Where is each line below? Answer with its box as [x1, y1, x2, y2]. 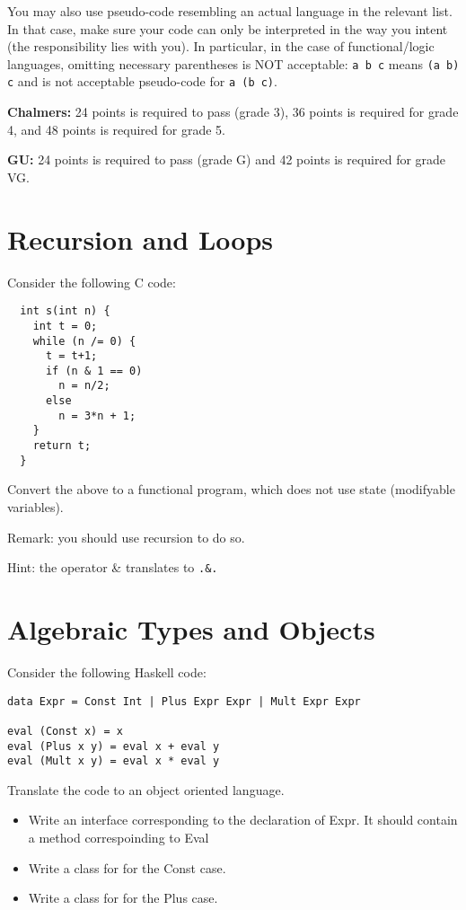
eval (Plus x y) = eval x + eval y [7, 739, 220, 753]
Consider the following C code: [7, 272, 176, 291]
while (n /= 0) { [32, 334, 136, 348]
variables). [7, 498, 64, 516]
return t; [32, 439, 92, 453]
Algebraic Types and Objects [7, 611, 375, 648]
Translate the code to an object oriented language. [7, 780, 285, 799]
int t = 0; [32, 319, 98, 332]
